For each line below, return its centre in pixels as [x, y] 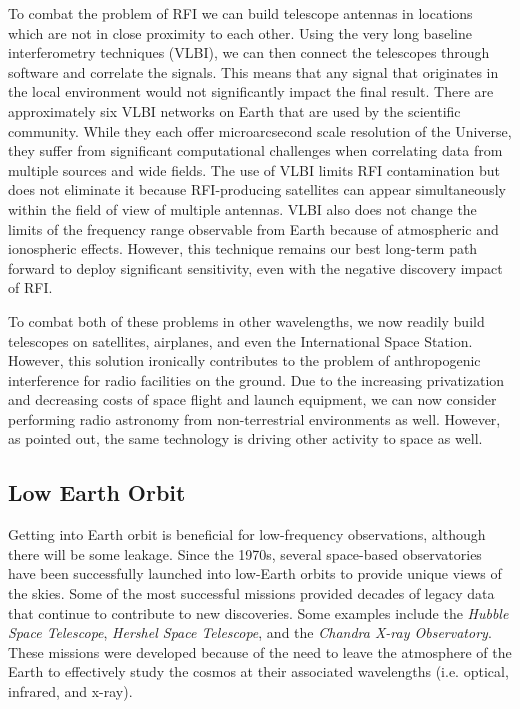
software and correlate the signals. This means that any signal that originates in [253, 71]
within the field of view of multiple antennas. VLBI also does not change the [242, 208]
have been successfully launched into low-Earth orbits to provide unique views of [255, 573]
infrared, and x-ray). [70, 691]
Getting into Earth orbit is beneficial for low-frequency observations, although [247, 534]
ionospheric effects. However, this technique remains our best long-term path [243, 248]
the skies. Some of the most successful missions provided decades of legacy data [251, 593]
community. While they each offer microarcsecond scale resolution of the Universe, [260, 130]
